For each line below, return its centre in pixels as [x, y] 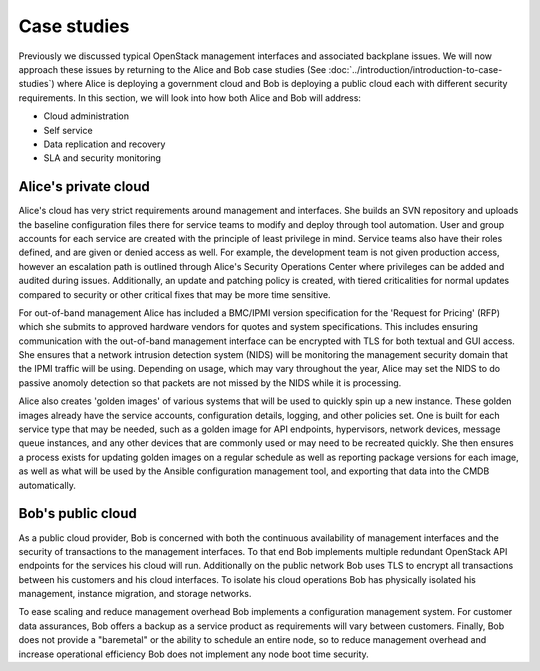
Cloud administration [86, 116]
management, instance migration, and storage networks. [135, 594]
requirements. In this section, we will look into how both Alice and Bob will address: [190, 97]
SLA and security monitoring [102, 158]
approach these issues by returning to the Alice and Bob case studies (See [172, 69]
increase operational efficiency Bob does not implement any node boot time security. [193, 654]
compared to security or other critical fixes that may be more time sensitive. [174, 294]
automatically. [47, 485]
